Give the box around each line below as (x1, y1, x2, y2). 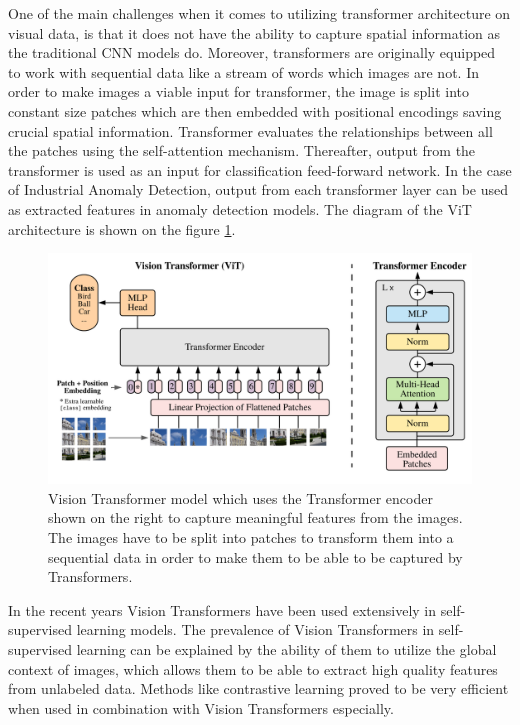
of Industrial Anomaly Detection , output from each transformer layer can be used (8, 179, 509, 200)
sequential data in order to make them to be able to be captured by (48, 546, 463, 567)
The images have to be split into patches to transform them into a (48, 526, 454, 547)
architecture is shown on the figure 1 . (8, 218, 236, 239)
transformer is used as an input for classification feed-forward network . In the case (8, 159, 512, 180)
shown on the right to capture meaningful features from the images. (48, 507, 463, 528)
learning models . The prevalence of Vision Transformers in (76, 619, 435, 640)
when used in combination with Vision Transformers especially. (8, 697, 394, 718)
